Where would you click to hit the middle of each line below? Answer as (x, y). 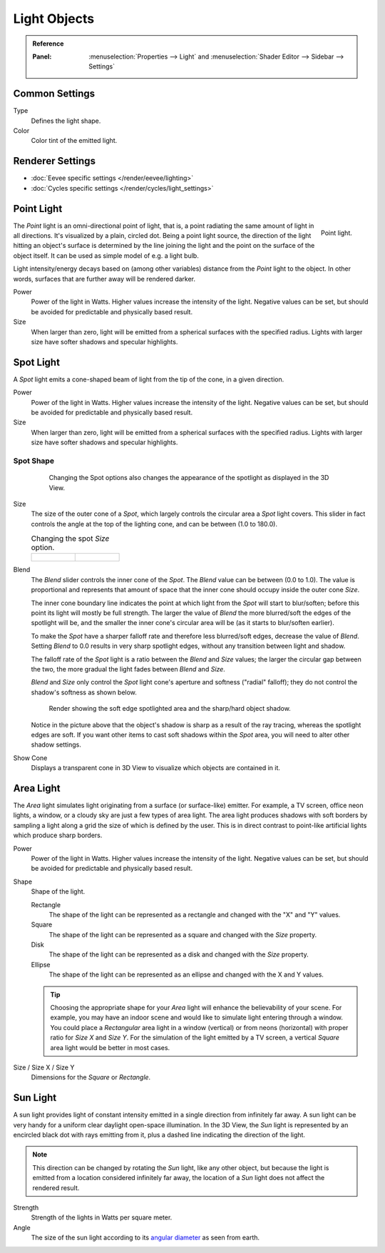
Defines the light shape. (66, 121)
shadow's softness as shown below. (84, 692)
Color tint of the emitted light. (74, 141)
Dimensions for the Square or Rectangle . (91, 1077)
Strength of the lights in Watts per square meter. (102, 1217)
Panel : (42, 56)
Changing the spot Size (70, 539)
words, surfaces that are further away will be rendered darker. (104, 279)
